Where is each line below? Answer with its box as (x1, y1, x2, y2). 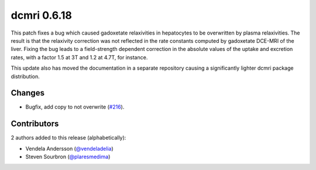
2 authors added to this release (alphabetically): (11, 134, 126, 141)
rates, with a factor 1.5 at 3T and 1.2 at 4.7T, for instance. (11, 53, 148, 61)
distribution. (11, 73, 40, 80)
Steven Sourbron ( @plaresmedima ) (25, 153, 111, 161)
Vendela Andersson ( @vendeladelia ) (25, 145, 114, 152)
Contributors (11, 119, 59, 129)
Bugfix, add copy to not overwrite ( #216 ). (25, 103, 125, 111)
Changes (11, 88, 45, 98)
